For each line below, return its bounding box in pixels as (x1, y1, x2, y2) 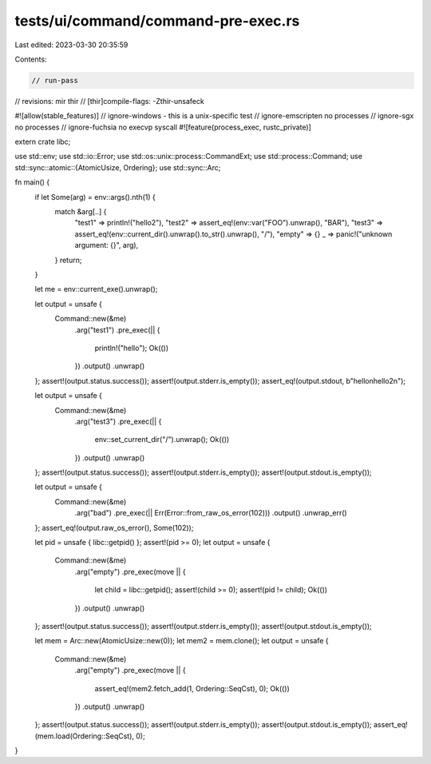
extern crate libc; (14, 137, 71, 147)
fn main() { (14, 177, 50, 187)
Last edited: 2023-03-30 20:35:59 (14, 40, 129, 50)
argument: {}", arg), (74, 241, 139, 250)
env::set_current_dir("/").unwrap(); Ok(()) (94, 435, 230, 444)
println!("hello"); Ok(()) (94, 343, 169, 352)
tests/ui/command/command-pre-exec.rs (14, 12, 300, 30)
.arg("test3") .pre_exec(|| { (74, 416, 162, 426)
